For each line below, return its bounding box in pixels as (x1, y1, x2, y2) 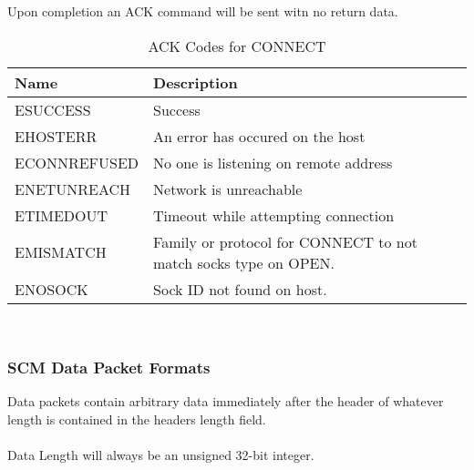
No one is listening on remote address (153, 151, 393, 173)
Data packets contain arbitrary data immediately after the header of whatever (7, 392, 444, 411)
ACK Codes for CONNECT (148, 35, 326, 56)
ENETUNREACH (15, 178, 131, 199)
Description (153, 71, 238, 93)
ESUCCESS (15, 98, 91, 120)
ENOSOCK (15, 278, 88, 300)
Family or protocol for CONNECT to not (153, 230, 417, 252)
